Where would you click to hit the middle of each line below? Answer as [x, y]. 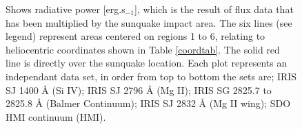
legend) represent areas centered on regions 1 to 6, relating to [135, 36]
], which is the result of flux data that [214, 9]
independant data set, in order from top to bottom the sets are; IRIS [151, 76]
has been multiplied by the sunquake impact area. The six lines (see [149, 22]
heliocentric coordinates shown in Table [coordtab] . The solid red [143, 49]
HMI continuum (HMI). [56, 116]
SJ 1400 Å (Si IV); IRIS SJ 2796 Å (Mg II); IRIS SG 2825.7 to [139, 90]
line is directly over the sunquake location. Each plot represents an [147, 63]
